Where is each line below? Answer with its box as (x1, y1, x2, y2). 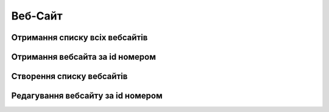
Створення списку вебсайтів (11, 71, 128, 82)
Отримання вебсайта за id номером (11, 52, 157, 62)
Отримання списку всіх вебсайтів (11, 32, 148, 43)
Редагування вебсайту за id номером (11, 91, 163, 101)
